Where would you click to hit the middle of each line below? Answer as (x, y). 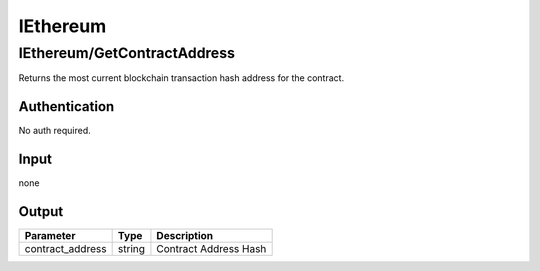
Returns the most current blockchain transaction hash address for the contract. (181, 78)
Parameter (50, 236)
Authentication (66, 106)
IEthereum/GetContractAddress (126, 53)
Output (41, 211)
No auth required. (55, 131)
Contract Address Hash (211, 249)
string (131, 249)
